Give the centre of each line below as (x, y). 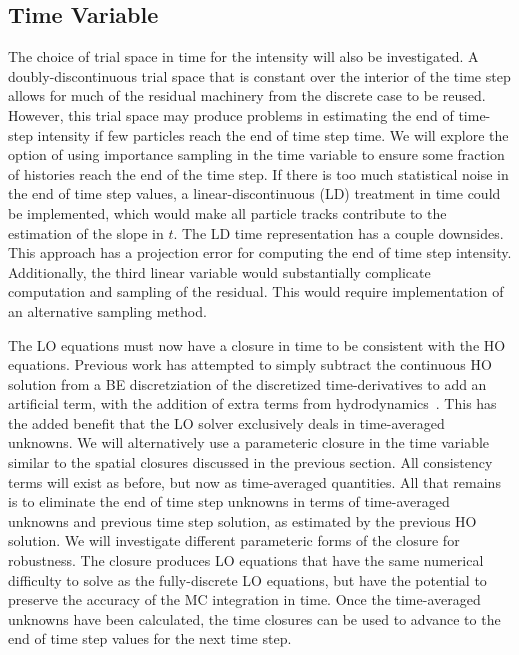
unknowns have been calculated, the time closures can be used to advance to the (254, 618)
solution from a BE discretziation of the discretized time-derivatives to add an (247, 383)
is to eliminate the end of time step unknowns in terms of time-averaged (229, 501)
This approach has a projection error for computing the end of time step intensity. (260, 252)
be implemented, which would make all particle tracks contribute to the (227, 212)
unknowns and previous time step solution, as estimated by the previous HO (242, 520)
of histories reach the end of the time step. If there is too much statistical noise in (258, 173)
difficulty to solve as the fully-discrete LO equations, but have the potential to (247, 579)
